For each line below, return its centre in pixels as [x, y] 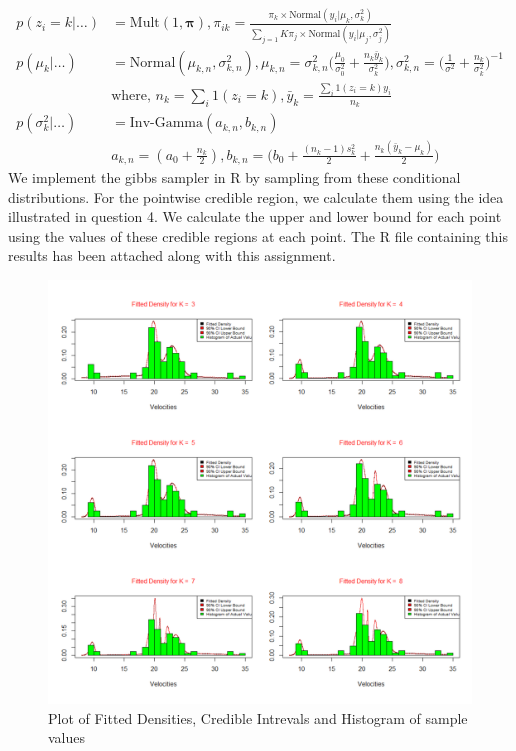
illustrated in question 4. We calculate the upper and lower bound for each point [255, 216]
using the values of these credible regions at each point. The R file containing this [258, 235]
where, [131, 95]
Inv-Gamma [166, 123]
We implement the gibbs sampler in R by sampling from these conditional [234, 177]
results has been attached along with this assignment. [172, 255]
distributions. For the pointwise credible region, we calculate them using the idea [256, 196]
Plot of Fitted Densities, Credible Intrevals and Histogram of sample [258, 717]
